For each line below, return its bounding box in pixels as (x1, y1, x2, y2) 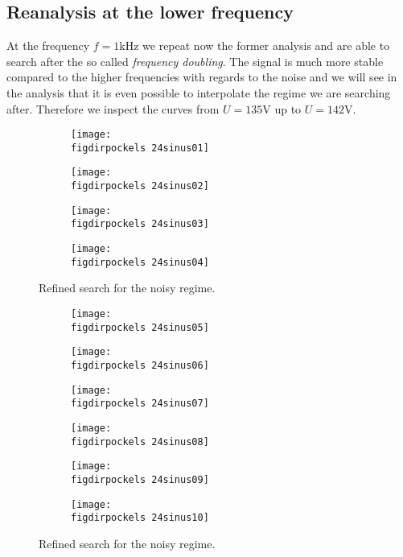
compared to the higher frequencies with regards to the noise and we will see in (6, 68, 397, 85)
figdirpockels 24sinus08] (71, 435, 209, 448)
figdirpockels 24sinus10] (71, 512, 209, 524)
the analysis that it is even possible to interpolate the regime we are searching (6, 84, 391, 101)
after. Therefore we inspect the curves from (6, 100, 220, 117)
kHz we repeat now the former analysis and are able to (119, 37, 390, 54)
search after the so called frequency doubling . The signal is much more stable (6, 52, 384, 69)
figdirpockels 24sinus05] (71, 321, 209, 333)
